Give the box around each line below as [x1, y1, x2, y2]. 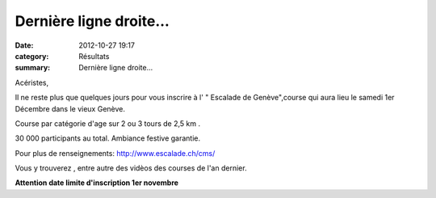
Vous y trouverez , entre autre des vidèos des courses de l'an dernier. [15, 163, 247, 173]
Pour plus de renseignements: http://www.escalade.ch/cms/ [15, 148, 216, 158]
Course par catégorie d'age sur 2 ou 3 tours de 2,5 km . [15, 118, 201, 128]
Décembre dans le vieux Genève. [15, 103, 125, 113]
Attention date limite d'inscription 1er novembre [15, 178, 179, 187]
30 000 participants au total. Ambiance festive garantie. [15, 133, 201, 143]
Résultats [78, 51, 110, 61]
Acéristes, [15, 78, 49, 87]
